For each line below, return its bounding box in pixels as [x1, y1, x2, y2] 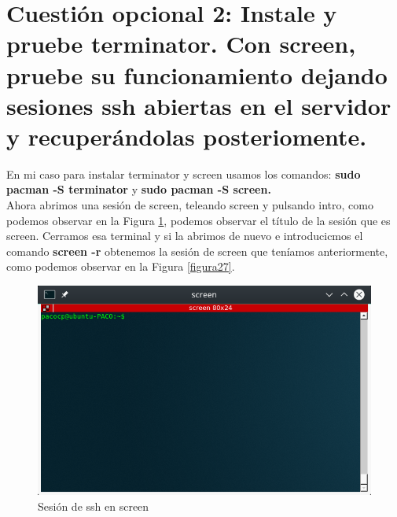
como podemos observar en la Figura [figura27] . [6, 258, 235, 275]
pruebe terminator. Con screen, [6, 28, 356, 60]
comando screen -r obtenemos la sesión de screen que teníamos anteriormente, [6, 242, 388, 259]
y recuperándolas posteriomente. [6, 120, 367, 152]
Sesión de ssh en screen [38, 498, 149, 515]
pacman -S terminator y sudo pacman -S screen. [6, 181, 271, 198]
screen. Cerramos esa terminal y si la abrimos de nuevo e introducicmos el [6, 227, 363, 244]
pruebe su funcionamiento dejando [6, 58, 388, 90]
